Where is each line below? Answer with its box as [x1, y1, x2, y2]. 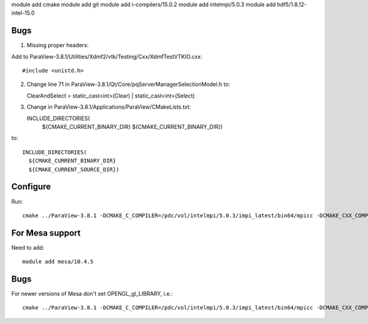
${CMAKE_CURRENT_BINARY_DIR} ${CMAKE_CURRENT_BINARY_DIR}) [42, 123, 223, 131]
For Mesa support [11, 228, 81, 238]
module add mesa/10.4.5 [22, 258, 94, 265]
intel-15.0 [11, 9, 35, 17]
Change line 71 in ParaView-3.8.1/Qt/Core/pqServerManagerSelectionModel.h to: [26, 80, 231, 88]
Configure [11, 182, 52, 192]
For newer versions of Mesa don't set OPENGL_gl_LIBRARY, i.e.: [11, 290, 173, 298]
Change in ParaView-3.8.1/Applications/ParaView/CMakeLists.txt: [26, 103, 191, 110]
